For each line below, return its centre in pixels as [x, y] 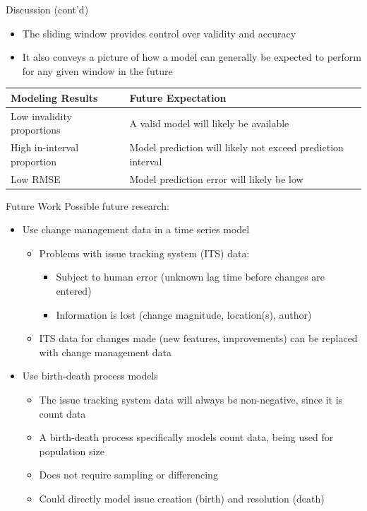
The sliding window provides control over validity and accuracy [159, 33]
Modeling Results [54, 97]
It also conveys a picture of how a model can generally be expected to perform [192, 57]
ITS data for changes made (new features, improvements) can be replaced [198, 338]
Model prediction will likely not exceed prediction [236, 147]
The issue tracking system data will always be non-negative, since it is [191, 400]
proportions [36, 130]
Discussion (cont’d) [47, 9]
